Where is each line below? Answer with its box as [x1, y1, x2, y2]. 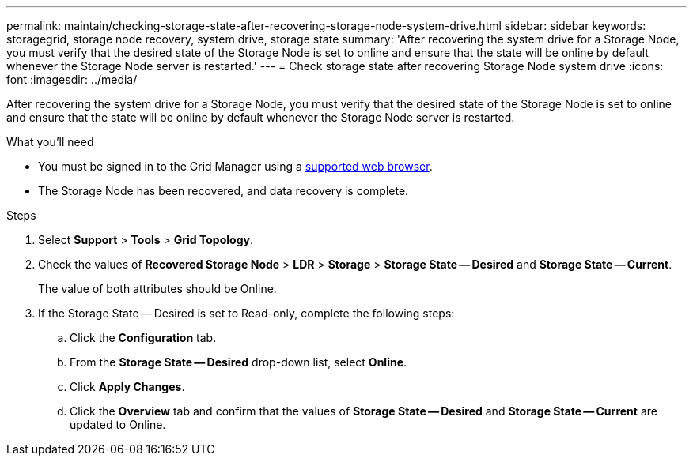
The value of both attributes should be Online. [38, 282, 277, 295]
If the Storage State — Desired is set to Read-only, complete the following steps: [38, 306, 455, 320]
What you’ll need [6, 135, 94, 148]
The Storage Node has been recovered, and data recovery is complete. [38, 184, 409, 197]
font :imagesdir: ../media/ [6, 73, 138, 86]
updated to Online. [70, 418, 166, 431]
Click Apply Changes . [70, 380, 185, 393]
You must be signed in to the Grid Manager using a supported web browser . [38, 160, 433, 173]
